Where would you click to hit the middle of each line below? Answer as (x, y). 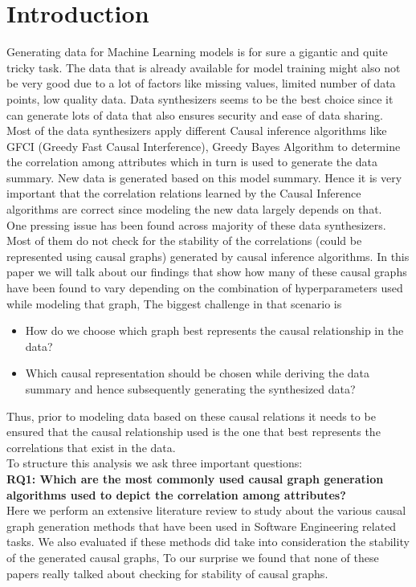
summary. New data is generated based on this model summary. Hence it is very (204, 177)
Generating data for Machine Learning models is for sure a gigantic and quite (197, 52)
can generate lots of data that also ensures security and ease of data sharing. (195, 114)
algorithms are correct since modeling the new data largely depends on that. (194, 209)
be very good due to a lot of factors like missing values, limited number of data (201, 83)
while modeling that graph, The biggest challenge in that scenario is (174, 303)
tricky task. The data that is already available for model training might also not (204, 67)
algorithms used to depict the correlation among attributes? (176, 494)
